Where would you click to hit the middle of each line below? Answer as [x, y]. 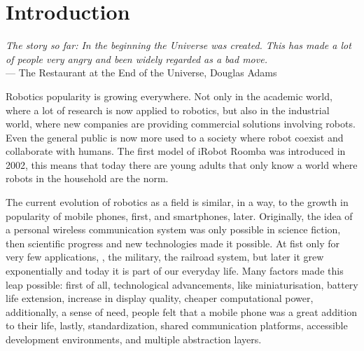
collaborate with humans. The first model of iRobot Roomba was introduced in [176, 151]
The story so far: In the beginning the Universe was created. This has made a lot [178, 45]
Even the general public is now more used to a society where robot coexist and [175, 137]
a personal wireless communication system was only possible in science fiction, [173, 229]
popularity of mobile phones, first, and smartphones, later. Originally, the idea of [179, 215]
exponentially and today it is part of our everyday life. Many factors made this [175, 271]
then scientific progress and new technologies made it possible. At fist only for [173, 243]
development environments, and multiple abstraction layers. [134, 339]
